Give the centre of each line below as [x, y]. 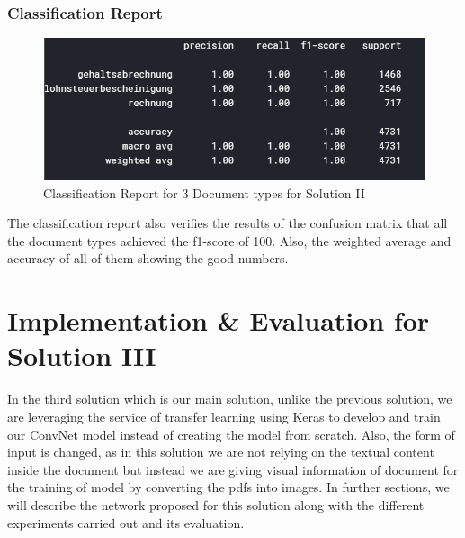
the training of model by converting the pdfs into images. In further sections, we [228, 487]
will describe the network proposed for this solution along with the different [216, 504]
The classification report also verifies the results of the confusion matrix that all [228, 223]
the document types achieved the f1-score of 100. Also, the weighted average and [229, 240]
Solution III [82, 356]
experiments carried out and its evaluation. [126, 522]
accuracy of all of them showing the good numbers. [148, 258]
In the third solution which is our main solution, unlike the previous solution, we [230, 399]
